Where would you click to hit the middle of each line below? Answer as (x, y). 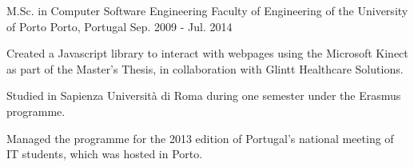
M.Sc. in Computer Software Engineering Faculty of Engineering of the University (207, 10)
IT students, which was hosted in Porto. (105, 154)
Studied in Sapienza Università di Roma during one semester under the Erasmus (204, 95)
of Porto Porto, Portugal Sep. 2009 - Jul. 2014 (119, 26)
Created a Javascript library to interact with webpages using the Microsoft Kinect (207, 53)
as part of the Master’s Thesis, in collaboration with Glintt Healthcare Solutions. (205, 68)
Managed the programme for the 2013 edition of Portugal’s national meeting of (200, 138)
